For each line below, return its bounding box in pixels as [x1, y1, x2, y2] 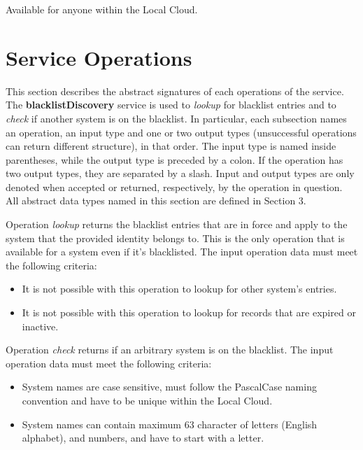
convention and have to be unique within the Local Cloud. [22, 393, 273, 407]
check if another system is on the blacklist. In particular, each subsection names [6, 111, 347, 125]
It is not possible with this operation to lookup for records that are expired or [22, 305, 356, 320]
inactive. [22, 318, 59, 333]
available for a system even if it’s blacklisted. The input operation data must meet [6, 244, 358, 259]
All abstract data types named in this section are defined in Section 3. [6, 193, 306, 208]
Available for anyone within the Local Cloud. [6, 2, 198, 16]
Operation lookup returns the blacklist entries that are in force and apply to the [6, 217, 348, 232]
